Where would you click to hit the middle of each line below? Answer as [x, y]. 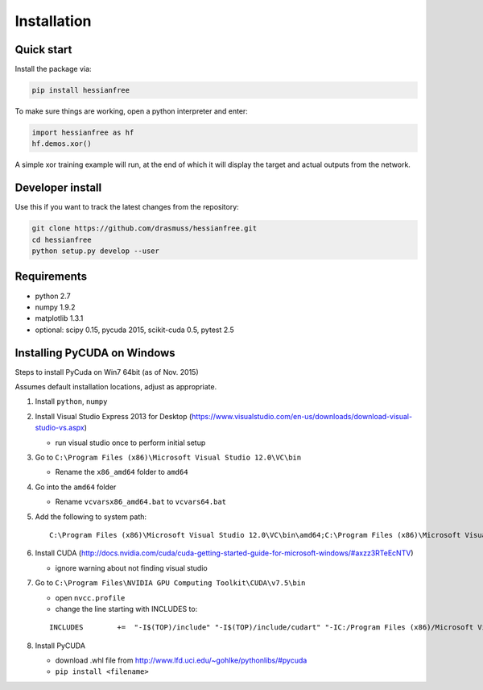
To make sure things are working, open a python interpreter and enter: [132, 111]
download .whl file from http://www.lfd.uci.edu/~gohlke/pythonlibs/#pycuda [181, 660]
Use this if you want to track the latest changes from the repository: [127, 207]
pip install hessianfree [81, 90]
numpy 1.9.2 [55, 307]
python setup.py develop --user [96, 251]
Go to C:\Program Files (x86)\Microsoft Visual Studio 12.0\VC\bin [168, 457]
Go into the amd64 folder [76, 487]
